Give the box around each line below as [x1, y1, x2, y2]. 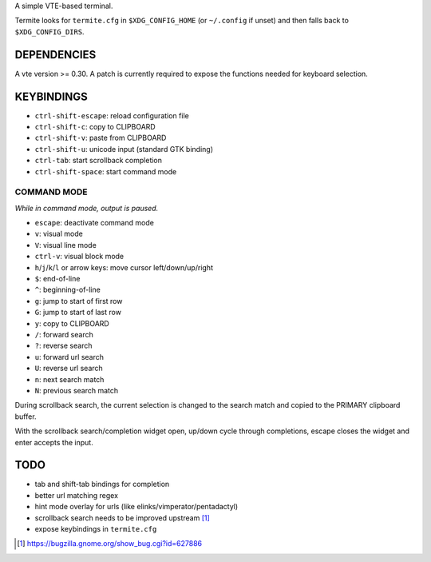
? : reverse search [34, 341, 93, 351]
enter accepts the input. [14, 437, 93, 447]
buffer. [14, 412, 37, 421]
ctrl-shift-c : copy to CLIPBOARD [34, 122, 156, 131]
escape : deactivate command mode [34, 218, 155, 228]
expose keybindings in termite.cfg [34, 524, 157, 533]
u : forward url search [34, 352, 104, 361]
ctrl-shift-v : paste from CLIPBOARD [34, 133, 167, 143]
